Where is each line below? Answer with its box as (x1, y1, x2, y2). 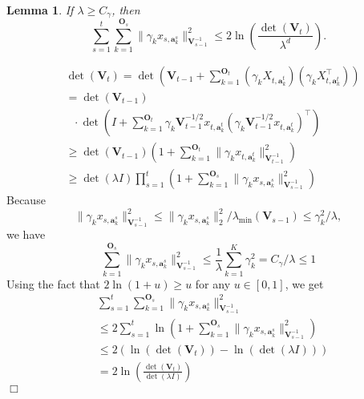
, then (111, 2, 140, 18)
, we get (285, 275, 324, 292)
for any (195, 275, 231, 292)
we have (6, 226, 46, 243)
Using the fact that (6, 275, 100, 292)
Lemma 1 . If (6, 2, 74, 18)
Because (6, 191, 46, 208)
